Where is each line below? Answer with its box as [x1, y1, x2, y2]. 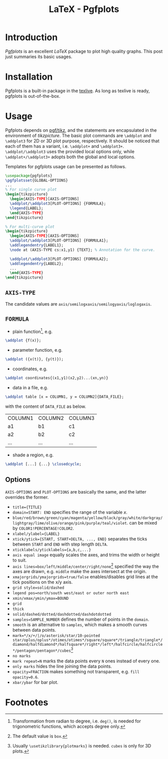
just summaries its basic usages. [5, 54, 72, 60]
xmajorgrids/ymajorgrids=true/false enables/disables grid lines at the [12, 574, 158, 580]
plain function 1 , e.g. [12, 327, 53, 334]
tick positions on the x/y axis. [12, 579, 73, 585]
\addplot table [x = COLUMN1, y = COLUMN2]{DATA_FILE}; [5, 394, 124, 399]
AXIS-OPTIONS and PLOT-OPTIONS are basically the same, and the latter [5, 488, 146, 494]
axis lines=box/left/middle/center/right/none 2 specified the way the [12, 562, 159, 569]
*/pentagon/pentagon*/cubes [12, 648, 71, 653]
